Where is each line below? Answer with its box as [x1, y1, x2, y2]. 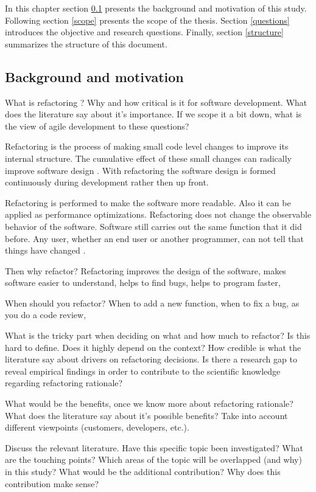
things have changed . [5, 244, 86, 257]
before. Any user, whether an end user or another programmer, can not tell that [5, 232, 304, 244]
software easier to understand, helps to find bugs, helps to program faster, [5, 276, 281, 289]
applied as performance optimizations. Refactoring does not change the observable [5, 208, 312, 221]
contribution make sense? [5, 477, 99, 490]
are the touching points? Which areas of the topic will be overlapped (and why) [5, 453, 302, 466]
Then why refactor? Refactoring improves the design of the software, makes [5, 264, 286, 277]
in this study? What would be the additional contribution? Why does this [5, 465, 281, 478]
